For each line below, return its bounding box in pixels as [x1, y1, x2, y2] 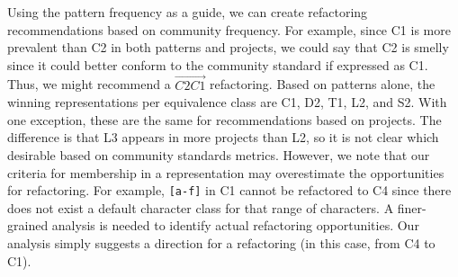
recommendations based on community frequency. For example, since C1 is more [7, 20, 451, 39]
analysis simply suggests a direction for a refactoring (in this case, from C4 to [7, 234, 436, 252]
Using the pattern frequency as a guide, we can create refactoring [7, 3, 368, 21]
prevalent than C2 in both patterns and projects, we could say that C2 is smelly [7, 38, 449, 57]
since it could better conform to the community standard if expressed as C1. [7, 55, 428, 74]
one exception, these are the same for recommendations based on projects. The [7, 110, 442, 129]
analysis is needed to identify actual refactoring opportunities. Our [51, 216, 419, 235]
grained [7, 216, 49, 235]
